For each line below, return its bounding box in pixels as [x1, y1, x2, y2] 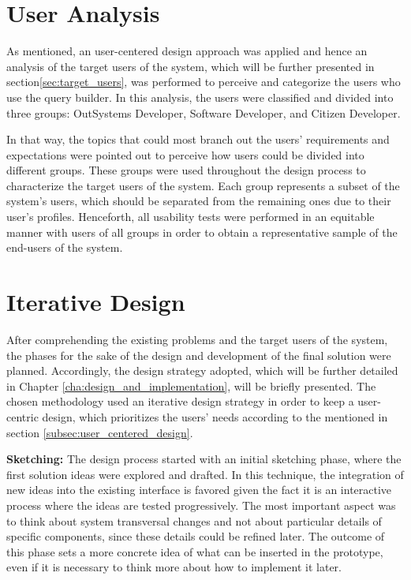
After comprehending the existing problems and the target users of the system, [6, 331, 388, 347]
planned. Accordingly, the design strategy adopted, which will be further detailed [6, 362, 398, 379]
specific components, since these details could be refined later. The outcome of [6, 528, 385, 544]
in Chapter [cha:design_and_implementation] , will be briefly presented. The [6, 377, 376, 394]
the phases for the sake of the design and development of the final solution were [6, 346, 391, 363]
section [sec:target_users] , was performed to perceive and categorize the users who [6, 73, 401, 90]
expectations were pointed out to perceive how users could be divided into [6, 146, 364, 163]
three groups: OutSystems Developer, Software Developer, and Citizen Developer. [6, 104, 401, 121]
